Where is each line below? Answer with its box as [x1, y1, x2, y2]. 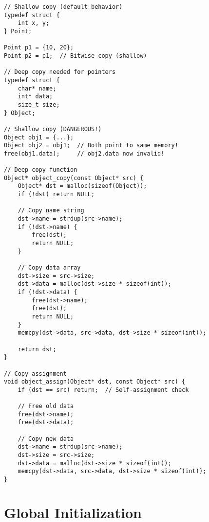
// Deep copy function [4, 166, 77, 174]
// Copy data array [18, 264, 81, 271]
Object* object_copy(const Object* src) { [4, 174, 144, 182]
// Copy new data [18, 435, 74, 442]
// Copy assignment [4, 370, 67, 377]
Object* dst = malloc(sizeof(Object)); [18, 182, 147, 190]
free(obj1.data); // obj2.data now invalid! [4, 150, 165, 157]
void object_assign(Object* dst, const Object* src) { [4, 378, 186, 386]
